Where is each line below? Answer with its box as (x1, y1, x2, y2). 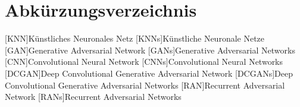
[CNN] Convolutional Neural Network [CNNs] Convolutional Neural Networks (5, 55, 283, 68)
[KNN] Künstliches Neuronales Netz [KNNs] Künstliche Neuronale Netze (5, 32, 265, 45)
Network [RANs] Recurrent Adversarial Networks (5, 90, 182, 103)
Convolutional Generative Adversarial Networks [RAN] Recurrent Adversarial (5, 78, 285, 91)
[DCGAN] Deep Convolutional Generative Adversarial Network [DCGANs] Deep (5, 67, 293, 79)
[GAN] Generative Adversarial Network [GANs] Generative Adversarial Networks (5, 43, 295, 56)
